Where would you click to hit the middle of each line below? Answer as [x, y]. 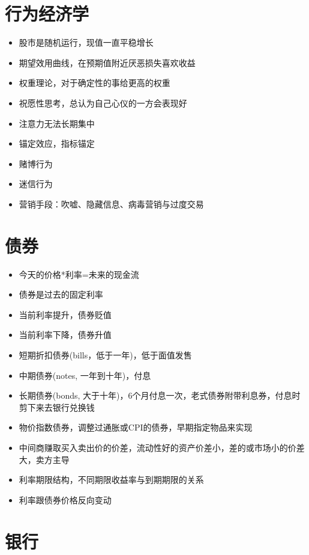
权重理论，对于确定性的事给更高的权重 [94, 83]
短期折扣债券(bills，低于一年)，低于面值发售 [105, 354]
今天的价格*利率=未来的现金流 [79, 274]
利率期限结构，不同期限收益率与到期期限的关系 [111, 480]
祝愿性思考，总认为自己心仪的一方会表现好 [103, 103]
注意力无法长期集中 [57, 123]
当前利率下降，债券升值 [65, 335]
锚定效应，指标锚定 [57, 143]
